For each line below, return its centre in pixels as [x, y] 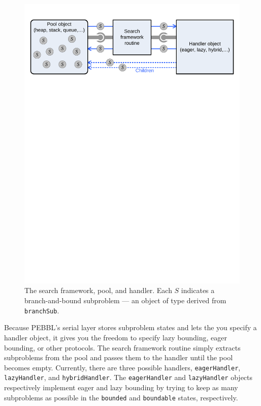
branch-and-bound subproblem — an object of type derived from [125, 300]
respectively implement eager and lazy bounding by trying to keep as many [121, 387]
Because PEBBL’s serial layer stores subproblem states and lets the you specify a [130, 327]
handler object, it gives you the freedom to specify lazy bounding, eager [116, 337]
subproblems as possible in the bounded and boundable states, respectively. [121, 397]
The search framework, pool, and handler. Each [98, 290]
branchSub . [42, 310]
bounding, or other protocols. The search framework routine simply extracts [122, 347]
